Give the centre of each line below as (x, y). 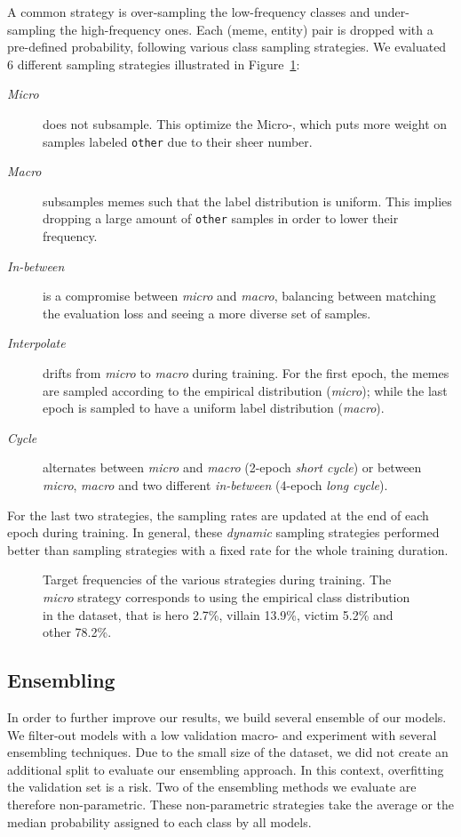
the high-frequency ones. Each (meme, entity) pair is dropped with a (246, 29)
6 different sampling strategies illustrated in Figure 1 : (154, 64)
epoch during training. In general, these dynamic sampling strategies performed (223, 532)
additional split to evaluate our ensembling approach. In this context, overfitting (226, 769)
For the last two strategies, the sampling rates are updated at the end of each (218, 515)
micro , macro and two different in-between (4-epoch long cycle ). (215, 485)
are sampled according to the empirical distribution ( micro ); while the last (245, 390)
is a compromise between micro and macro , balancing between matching (239, 296)
